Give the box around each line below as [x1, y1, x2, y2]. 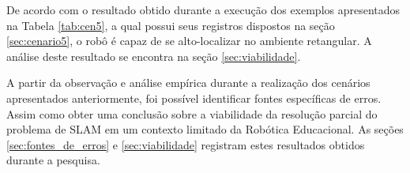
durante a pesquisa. [6, 152, 100, 168]
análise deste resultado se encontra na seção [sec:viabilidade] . [6, 47, 301, 64]
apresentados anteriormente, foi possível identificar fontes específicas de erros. [6, 89, 382, 106]
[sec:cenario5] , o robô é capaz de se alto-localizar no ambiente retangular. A [6, 32, 372, 49]
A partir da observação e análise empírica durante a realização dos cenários [6, 74, 371, 91]
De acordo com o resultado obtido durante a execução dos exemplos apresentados [6, 2, 401, 17]
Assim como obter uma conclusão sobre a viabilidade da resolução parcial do [6, 105, 378, 122]
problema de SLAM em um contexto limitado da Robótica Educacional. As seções [6, 121, 404, 137]
